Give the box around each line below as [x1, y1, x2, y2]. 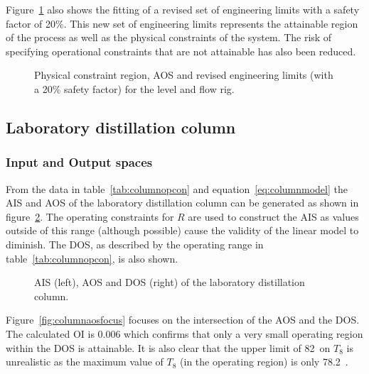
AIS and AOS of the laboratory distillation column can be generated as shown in [6, 195, 359, 210]
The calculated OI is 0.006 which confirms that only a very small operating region [6, 326, 363, 341]
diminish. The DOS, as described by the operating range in [6, 236, 264, 251]
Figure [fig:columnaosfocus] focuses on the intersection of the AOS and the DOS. [6, 312, 360, 327]
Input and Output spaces [6, 153, 153, 171]
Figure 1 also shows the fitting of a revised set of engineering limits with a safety [6, 2, 360, 16]
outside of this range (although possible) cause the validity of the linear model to [6, 223, 359, 238]
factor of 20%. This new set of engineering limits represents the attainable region [6, 16, 358, 31]
